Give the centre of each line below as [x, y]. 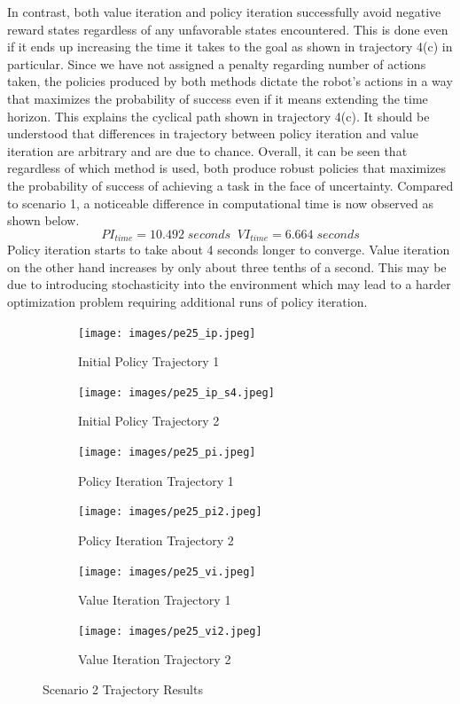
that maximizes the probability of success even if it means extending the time [218, 98]
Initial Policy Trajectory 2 [149, 421]
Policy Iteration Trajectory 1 [156, 480]
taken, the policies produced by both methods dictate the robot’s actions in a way [230, 81]
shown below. [43, 220]
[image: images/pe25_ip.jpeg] [167, 333]
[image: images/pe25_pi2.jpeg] [170, 512]
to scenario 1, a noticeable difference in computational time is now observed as [221, 203]
